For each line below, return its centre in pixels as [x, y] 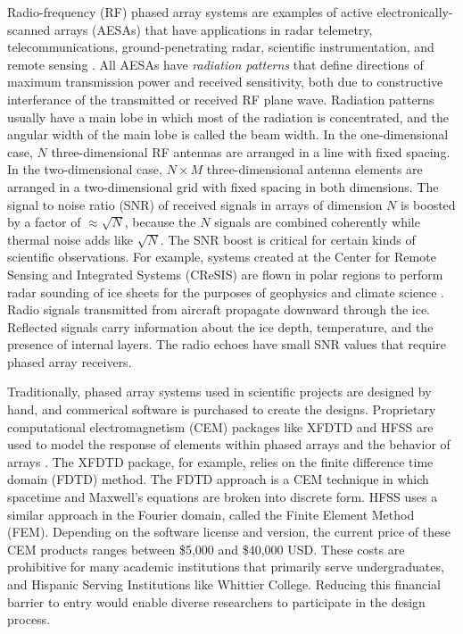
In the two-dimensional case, [85, 169]
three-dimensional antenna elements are [314, 169]
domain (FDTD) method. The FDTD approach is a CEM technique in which [218, 479]
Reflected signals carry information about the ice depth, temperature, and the [220, 326]
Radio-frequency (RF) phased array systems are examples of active [190, 12]
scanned [29, 29]
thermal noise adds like [70, 239]
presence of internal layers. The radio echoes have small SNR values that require [227, 344]
